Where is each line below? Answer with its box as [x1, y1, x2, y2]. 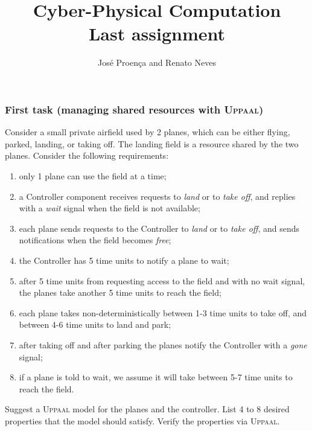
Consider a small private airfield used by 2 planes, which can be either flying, [5, 126, 290, 138]
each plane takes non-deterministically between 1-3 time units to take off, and [19, 306, 307, 319]
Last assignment [88, 21, 226, 46]
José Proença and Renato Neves [98, 56, 216, 69]
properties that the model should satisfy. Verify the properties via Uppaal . [5, 414, 280, 427]
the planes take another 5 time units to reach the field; [19, 286, 221, 299]
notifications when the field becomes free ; [19, 234, 171, 246]
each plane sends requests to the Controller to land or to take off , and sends [19, 222, 299, 234]
